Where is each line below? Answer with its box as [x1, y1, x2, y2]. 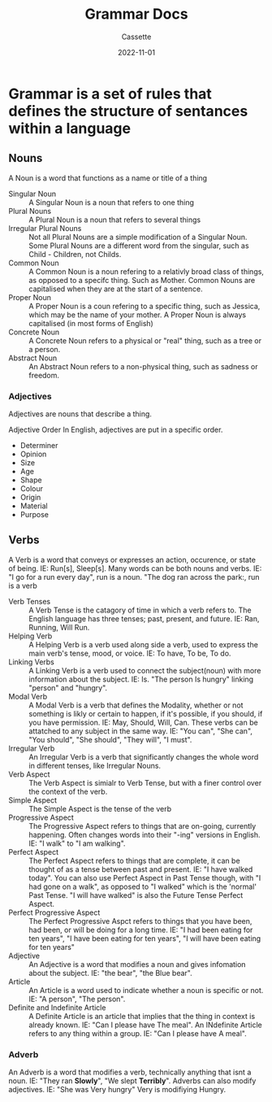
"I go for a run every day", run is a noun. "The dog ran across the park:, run [8, 572, 260, 581]
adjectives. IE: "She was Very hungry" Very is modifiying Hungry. [8, 1085, 227, 1095]
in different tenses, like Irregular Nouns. [28, 760, 161, 770]
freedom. [28, 370, 59, 380]
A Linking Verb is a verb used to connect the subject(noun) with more [28, 665, 261, 675]
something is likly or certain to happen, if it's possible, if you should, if [28, 708, 263, 718]
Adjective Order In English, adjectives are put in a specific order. [8, 425, 223, 435]
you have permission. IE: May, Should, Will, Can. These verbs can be [28, 717, 258, 727]
